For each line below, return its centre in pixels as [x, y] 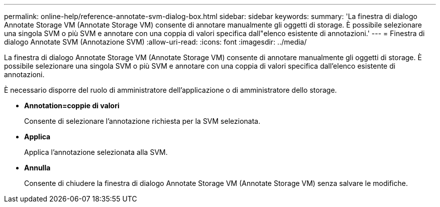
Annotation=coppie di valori [72, 106]
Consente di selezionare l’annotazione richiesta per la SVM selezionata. [142, 121]
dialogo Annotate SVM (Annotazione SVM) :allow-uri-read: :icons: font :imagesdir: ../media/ [155, 42]
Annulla [37, 168]
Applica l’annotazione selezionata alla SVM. [96, 152]
